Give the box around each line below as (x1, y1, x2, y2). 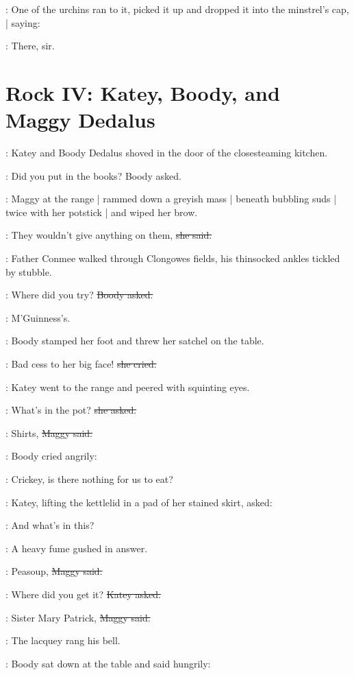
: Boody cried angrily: (5, 449, 97, 463)
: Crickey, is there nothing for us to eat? (5, 472, 173, 486)
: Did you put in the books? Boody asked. (5, 168, 181, 182)
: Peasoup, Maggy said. (5, 564, 103, 578)
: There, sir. (5, 38, 55, 53)
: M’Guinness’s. (5, 310, 71, 324)
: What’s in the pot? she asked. (5, 403, 137, 417)
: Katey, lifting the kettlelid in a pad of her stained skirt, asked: (5, 495, 273, 509)
